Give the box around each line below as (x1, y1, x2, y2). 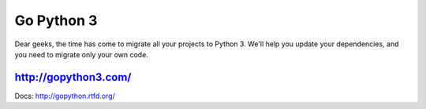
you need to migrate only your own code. (14, 49, 149, 59)
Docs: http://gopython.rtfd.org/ (14, 91, 116, 100)
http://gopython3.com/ (14, 71, 132, 84)
